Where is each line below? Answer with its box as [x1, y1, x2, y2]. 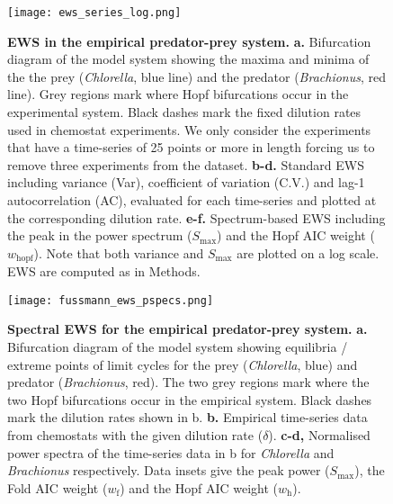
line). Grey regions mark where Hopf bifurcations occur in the [7, 85, 349, 103]
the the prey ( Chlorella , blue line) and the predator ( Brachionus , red [7, 67, 387, 85]
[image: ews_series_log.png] [7, 6, 182, 19]
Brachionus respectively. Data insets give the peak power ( [7, 461, 330, 480]
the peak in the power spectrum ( [7, 226, 192, 245]
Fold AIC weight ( [7, 478, 108, 497]
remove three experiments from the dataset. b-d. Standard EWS [7, 155, 364, 174]
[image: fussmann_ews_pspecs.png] [7, 293, 214, 307]
